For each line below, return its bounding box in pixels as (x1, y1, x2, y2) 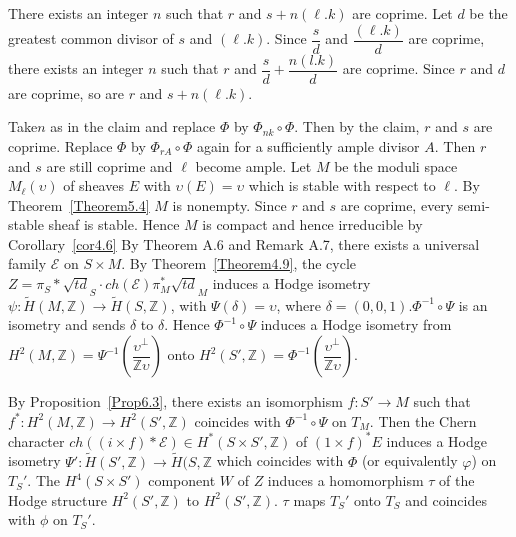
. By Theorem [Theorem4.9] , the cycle (121, 253, 356, 274)
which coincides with (216, 450, 344, 471)
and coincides (405, 489, 487, 510)
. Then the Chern (369, 410, 477, 431)
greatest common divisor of (8, 28, 174, 49)
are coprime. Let (352, 3, 453, 23)
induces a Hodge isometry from (260, 314, 452, 335)
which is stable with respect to (248, 175, 436, 196)
